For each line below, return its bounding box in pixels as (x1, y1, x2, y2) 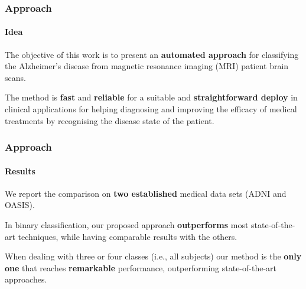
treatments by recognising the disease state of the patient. (5, 114, 214, 126)
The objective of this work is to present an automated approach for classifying (5, 48, 299, 60)
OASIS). (5, 199, 35, 211)
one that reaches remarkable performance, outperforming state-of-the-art (5, 261, 277, 274)
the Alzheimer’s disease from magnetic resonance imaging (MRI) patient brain (5, 60, 289, 72)
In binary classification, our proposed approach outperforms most (5, 219, 249, 231)
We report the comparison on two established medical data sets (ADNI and (5, 187, 287, 199)
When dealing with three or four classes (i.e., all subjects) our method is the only (5, 250, 302, 262)
